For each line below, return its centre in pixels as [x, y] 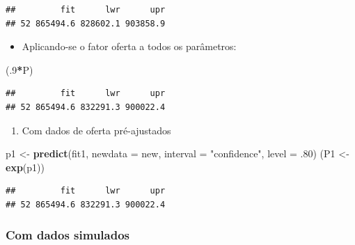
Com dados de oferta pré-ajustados [96, 130]
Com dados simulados [68, 235]
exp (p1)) [25, 167]
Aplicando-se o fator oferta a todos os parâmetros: [129, 46]
